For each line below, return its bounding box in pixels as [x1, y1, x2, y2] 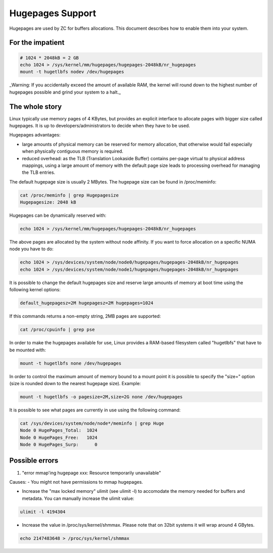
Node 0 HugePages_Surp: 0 [20, 442, 98, 447]
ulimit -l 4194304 [20, 509, 66, 515]
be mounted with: [9, 347, 46, 353]
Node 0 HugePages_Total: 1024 [20, 428, 98, 433]
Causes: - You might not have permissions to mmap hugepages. [9, 479, 144, 485]
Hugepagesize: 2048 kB [20, 200, 76, 205]
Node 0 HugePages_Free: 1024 [20, 435, 98, 440]
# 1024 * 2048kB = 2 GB [20, 55, 79, 61]
